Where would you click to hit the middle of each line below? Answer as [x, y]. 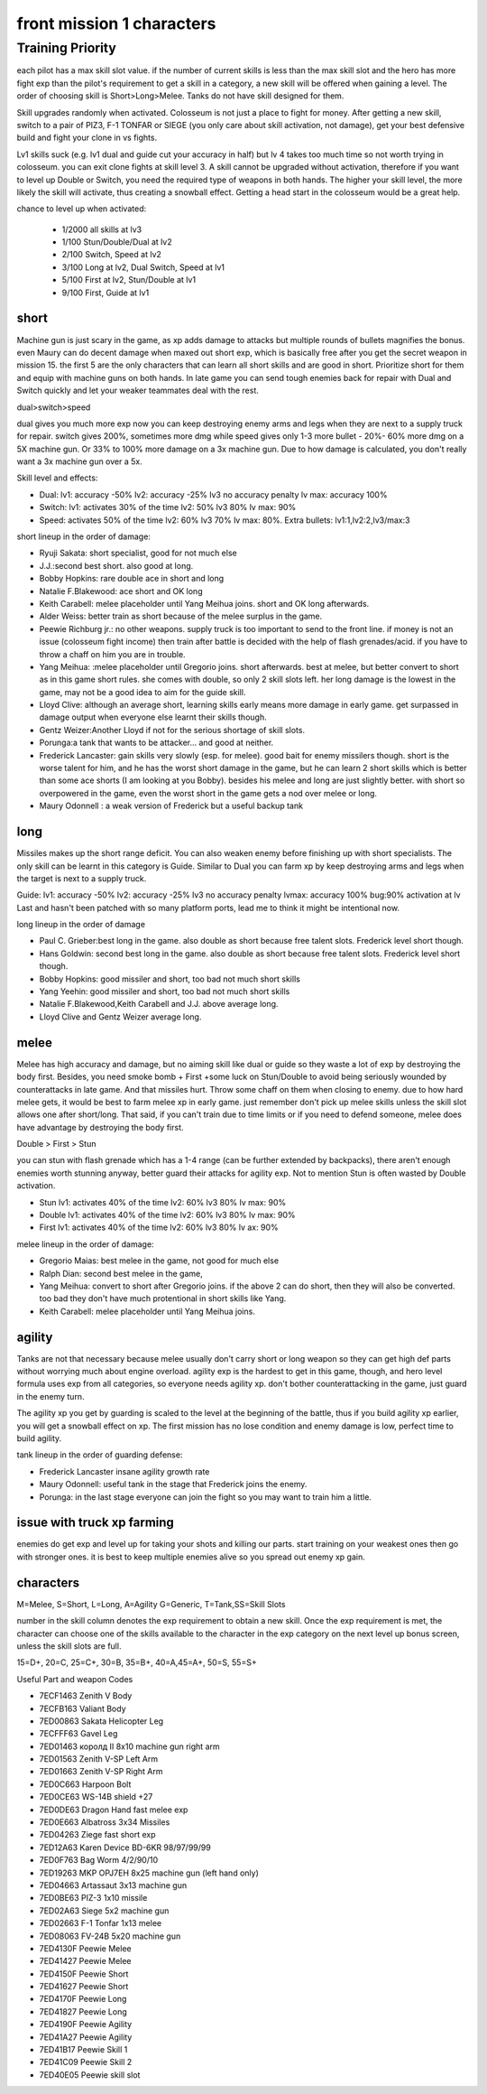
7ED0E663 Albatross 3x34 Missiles [105, 1822]
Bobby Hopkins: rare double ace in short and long [132, 579]
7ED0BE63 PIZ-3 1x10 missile [93, 1898]
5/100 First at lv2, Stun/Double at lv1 [129, 280]
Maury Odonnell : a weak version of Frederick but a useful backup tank [171, 806]
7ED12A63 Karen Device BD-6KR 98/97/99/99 [125, 1847]
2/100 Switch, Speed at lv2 [112, 255]
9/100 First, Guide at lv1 [106, 293]
